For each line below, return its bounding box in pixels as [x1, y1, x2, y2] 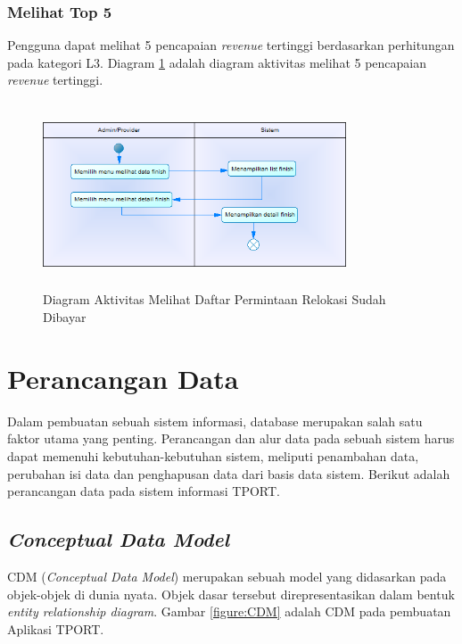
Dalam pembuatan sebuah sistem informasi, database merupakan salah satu [7, 411, 423, 430]
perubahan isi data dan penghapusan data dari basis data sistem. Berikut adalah [7, 464, 450, 483]
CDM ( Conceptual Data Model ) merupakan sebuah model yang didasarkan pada [7, 566, 447, 585]
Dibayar [43, 308, 87, 326]
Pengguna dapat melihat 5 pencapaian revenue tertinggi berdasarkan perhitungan [7, 36, 455, 54]
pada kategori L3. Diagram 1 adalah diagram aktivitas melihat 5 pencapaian [7, 53, 427, 71]
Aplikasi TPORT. [7, 619, 104, 638]
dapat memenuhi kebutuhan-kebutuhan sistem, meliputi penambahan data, [7, 446, 419, 465]
